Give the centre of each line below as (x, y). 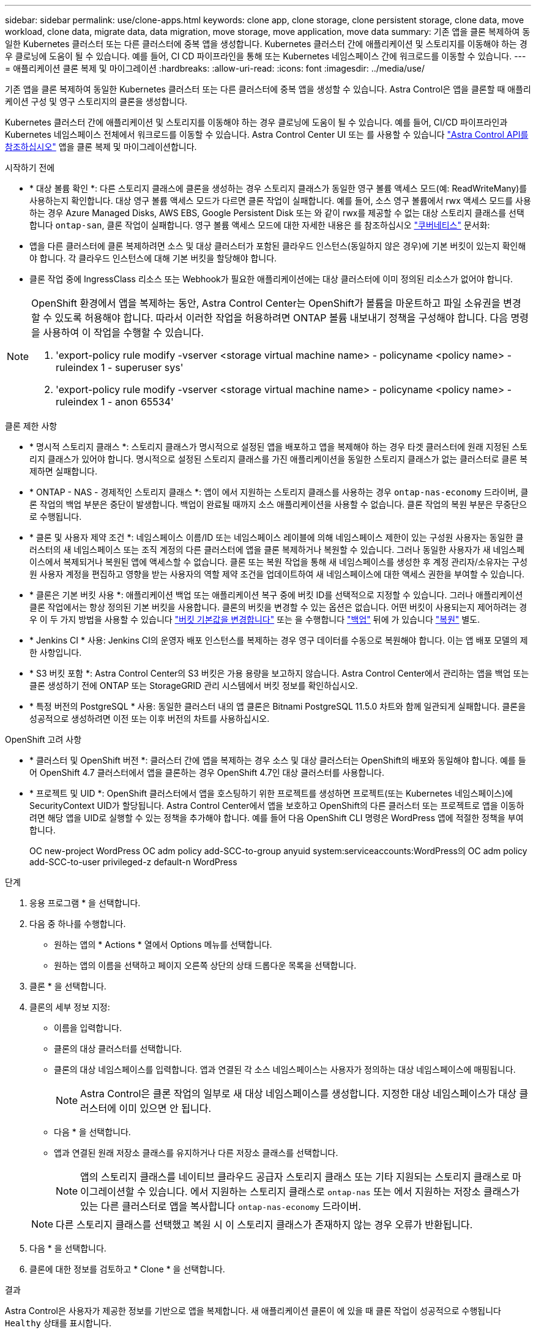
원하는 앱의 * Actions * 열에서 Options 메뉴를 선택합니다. (163, 944)
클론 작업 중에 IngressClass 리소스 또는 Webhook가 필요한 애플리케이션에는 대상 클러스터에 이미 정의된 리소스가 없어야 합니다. (271, 279)
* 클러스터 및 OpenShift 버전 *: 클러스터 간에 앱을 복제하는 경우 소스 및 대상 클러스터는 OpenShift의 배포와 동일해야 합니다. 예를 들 (278, 760)
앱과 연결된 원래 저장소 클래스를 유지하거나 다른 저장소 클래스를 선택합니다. (196, 1153)
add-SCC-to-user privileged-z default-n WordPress (133, 862)
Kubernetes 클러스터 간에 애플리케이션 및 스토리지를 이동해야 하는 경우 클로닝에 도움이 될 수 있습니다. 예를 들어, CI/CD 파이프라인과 (256, 122)
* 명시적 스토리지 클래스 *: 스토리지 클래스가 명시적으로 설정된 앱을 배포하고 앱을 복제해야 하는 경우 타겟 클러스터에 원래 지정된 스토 (279, 447)
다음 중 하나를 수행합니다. (78, 924)
